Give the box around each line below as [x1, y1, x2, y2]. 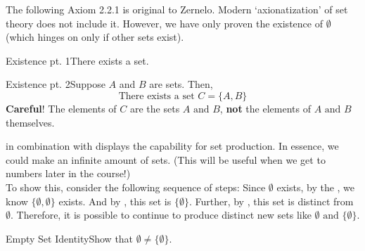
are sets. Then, [149, 77, 213, 91]
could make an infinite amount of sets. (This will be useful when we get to [6, 152, 326, 167]
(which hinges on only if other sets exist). [6, 30, 184, 44]
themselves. [6, 115, 55, 129]
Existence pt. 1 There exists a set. [6, 53, 149, 67]
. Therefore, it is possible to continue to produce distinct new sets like [11, 207, 312, 222]
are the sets [129, 101, 180, 115]
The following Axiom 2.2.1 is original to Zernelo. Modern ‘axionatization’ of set [6, 2, 348, 16]
